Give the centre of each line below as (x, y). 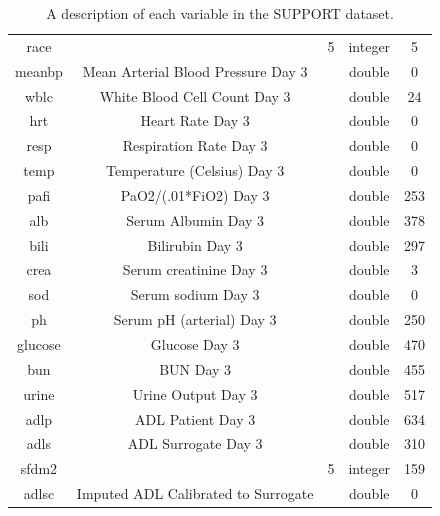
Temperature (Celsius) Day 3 (195, 170)
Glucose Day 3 (195, 343)
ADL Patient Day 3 (195, 418)
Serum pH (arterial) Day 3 (195, 319)
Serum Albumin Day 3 (195, 219)
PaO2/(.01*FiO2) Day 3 (195, 194)
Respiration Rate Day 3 (195, 145)
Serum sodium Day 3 (195, 294)
